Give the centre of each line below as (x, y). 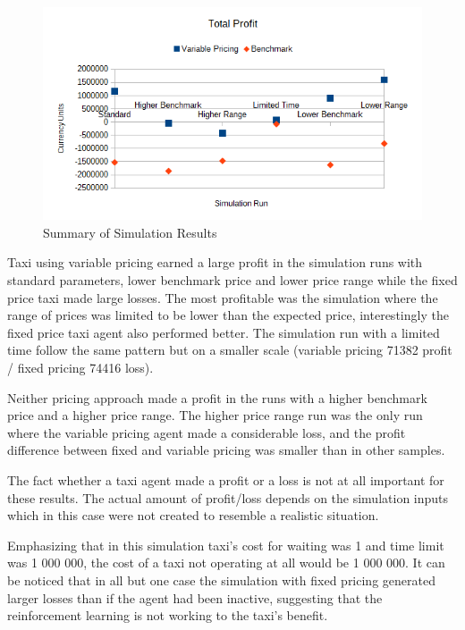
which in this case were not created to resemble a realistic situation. (193, 515)
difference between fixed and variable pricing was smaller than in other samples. (226, 450)
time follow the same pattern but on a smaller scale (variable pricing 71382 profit (230, 350)
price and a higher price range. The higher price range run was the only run (215, 415)
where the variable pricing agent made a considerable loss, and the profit (207, 432)
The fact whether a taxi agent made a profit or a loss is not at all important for (226, 479)
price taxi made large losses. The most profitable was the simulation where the (223, 297)
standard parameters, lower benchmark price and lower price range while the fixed (232, 280)
